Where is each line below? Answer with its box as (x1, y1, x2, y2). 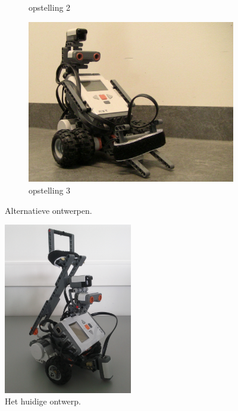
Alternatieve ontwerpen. (5, 204, 92, 216)
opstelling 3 (29, 183, 71, 196)
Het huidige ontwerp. (5, 395, 81, 407)
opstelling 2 (29, 1, 71, 13)
